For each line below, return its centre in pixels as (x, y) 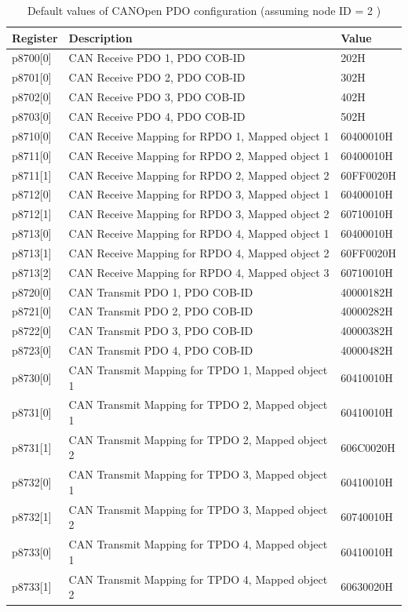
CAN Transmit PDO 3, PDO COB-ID (161, 331)
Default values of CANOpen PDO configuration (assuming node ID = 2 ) (204, 10)
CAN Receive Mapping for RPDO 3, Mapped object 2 (199, 214)
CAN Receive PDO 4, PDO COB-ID (157, 116)
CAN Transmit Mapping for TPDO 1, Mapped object (198, 369)
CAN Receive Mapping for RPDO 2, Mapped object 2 (199, 175)
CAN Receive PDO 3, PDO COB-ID (157, 97)
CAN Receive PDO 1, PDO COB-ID (157, 58)
